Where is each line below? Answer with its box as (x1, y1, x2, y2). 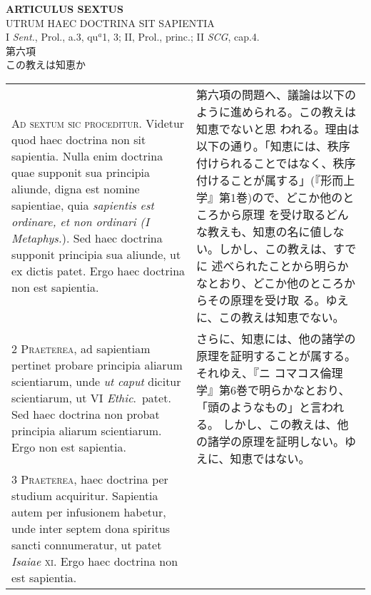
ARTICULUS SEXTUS (6, 1, 123, 16)
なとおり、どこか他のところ (196, 274, 344, 291)
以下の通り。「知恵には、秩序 (196, 137, 350, 154)
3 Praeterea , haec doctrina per (11, 470, 168, 487)
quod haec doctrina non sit (11, 131, 146, 148)
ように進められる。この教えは (196, 103, 357, 120)
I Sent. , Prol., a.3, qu (6, 29, 98, 44)
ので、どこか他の (252, 188, 343, 205)
